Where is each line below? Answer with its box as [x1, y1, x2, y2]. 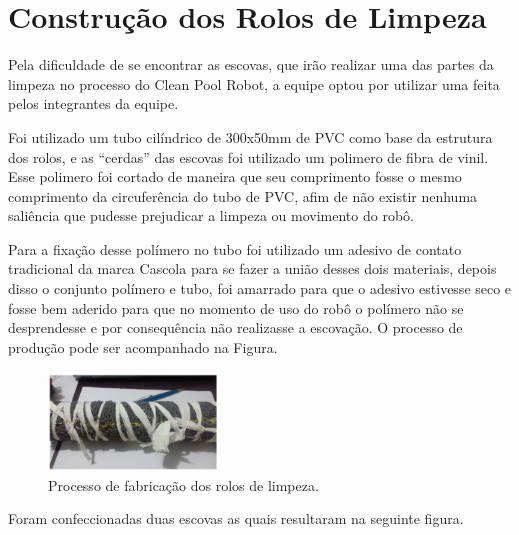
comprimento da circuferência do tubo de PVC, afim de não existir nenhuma [8, 185, 478, 206]
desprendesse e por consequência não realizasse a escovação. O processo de [8, 317, 463, 338]
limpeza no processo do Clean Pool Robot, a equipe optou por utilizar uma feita [8, 73, 500, 94]
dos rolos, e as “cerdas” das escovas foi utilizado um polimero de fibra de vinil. [8, 146, 489, 167]
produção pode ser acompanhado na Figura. [8, 336, 278, 357]
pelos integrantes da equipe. [8, 93, 179, 114]
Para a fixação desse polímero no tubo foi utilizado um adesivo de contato [8, 238, 462, 259]
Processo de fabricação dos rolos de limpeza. [48, 474, 319, 495]
